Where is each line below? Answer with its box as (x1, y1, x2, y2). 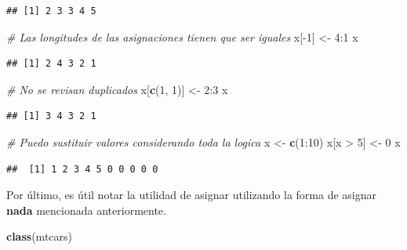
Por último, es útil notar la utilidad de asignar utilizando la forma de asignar (6, 187, 377, 203)
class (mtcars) (6, 228, 72, 245)
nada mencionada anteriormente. (6, 201, 166, 218)
